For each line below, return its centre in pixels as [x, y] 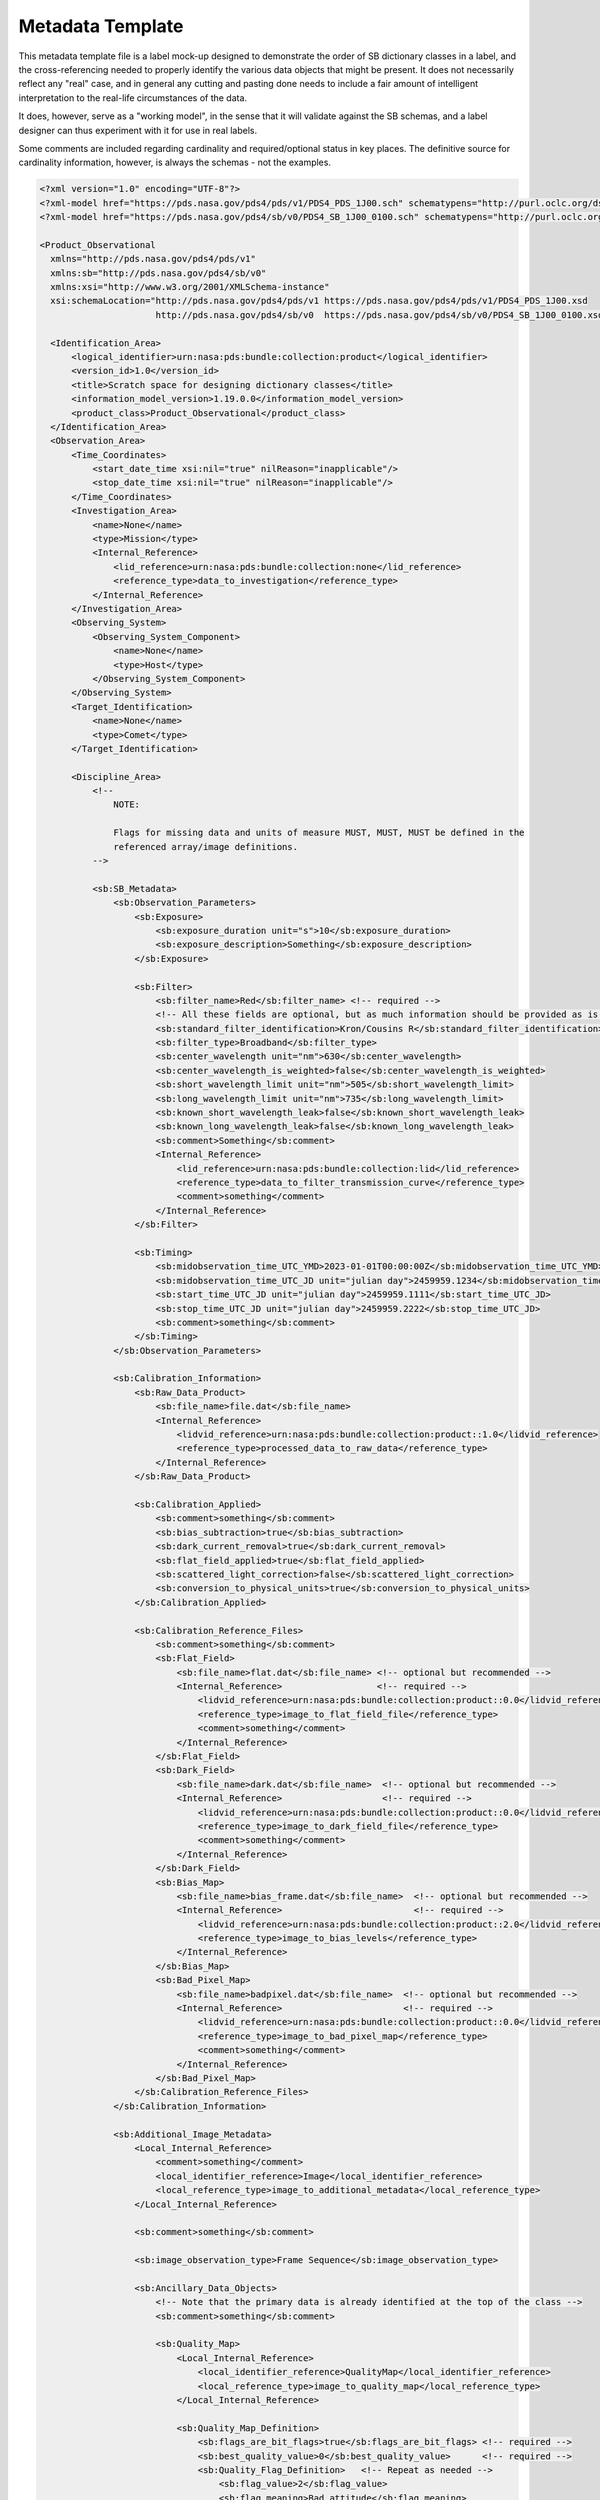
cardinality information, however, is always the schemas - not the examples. [175, 162]
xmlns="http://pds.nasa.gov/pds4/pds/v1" [153, 259]
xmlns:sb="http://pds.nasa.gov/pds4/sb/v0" [158, 273]
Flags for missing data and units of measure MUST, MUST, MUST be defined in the [319, 833]
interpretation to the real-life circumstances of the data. [133, 97]
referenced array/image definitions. [206, 846]
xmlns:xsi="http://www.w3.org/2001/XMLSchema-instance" [190, 286]
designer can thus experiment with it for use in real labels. [138, 130]
